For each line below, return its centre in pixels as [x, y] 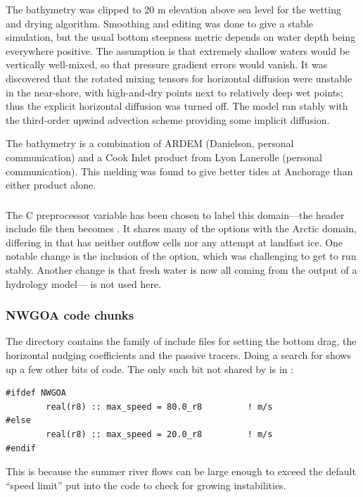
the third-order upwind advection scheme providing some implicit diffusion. [168, 119]
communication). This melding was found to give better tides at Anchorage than [179, 171]
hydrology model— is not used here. [84, 283]
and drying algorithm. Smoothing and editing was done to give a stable [159, 23]
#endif [21, 448]
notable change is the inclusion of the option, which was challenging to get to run [181, 256]
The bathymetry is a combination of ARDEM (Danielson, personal [150, 143]
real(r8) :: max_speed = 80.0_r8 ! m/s [159, 407]
